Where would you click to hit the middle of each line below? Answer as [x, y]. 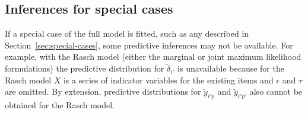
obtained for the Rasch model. [60, 105]
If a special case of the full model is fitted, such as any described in [127, 33]
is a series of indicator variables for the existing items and [168, 80]
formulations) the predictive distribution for [85, 68]
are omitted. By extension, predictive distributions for [103, 91]
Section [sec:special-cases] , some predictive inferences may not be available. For [149, 45]
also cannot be [276, 91]
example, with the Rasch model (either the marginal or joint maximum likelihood [153, 56]
